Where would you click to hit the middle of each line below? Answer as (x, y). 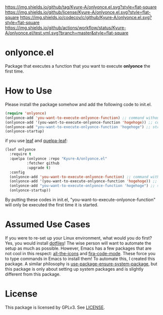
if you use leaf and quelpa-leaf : (36, 141)
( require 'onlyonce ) (26, 113)
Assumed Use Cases (48, 225)
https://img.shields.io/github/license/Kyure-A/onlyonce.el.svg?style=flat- (78, 12)
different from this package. (33, 274)
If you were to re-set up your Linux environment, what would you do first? (79, 238)
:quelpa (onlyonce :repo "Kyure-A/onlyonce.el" (58, 159)
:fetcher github (43, 163)
